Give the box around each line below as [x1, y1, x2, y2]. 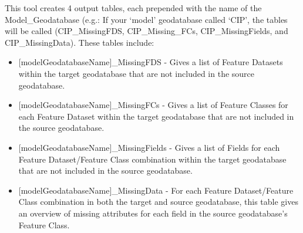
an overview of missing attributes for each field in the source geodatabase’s [18, 207, 288, 219]
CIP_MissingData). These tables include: [5, 36, 154, 48]
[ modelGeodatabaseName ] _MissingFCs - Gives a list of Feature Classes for [18, 99, 288, 111]
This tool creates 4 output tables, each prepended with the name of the [5, 2, 262, 13]
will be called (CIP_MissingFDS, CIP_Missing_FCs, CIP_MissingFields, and [5, 25, 288, 37]
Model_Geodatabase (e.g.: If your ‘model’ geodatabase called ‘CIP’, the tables [5, 13, 288, 25]
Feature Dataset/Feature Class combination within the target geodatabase [18, 153, 287, 165]
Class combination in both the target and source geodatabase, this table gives [18, 195, 298, 208]
